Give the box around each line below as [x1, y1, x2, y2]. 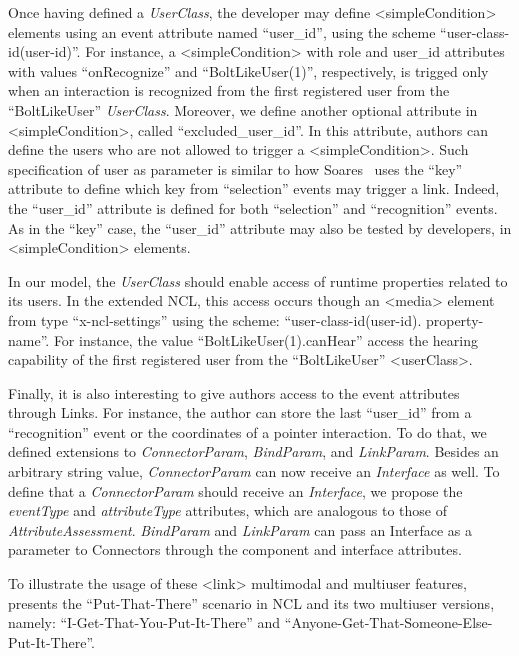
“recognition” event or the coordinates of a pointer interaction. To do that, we [8, 421, 487, 442]
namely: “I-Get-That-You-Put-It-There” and [8, 612, 281, 633]
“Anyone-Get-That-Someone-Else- [284, 612, 493, 633]
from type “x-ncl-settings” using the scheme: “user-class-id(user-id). [8, 309, 422, 330]
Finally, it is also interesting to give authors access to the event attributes [8, 382, 460, 403]
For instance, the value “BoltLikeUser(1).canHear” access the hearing [53, 329, 478, 350]
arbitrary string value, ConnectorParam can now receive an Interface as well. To [8, 461, 500, 482]
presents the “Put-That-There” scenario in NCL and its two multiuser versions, [8, 592, 495, 613]
